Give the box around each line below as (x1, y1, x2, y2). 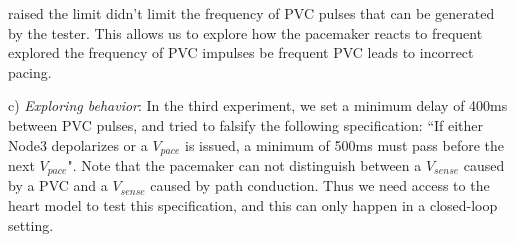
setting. (8, 214, 54, 235)
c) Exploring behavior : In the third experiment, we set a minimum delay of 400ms (8, 95, 508, 116)
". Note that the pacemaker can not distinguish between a (67, 155, 422, 176)
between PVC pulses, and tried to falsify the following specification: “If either (8, 114, 484, 135)
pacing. (8, 61, 52, 82)
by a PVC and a (8, 175, 108, 196)
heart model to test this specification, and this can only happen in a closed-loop (8, 195, 498, 216)
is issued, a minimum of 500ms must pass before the (185, 134, 505, 155)
